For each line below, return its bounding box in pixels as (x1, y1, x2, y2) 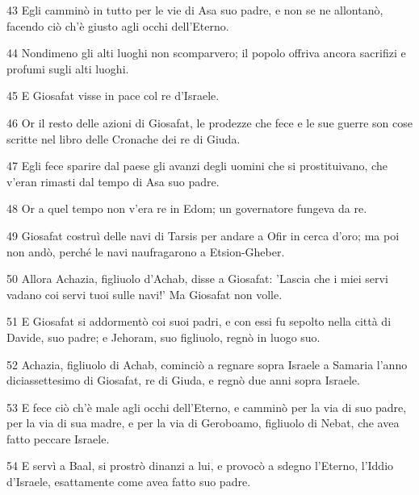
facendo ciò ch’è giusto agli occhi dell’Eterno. (6, 17, 229, 34)
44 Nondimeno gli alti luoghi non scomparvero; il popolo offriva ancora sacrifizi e (6, 44, 406, 61)
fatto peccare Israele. (6, 430, 110, 447)
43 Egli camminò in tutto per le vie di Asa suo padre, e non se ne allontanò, (6, 2, 383, 18)
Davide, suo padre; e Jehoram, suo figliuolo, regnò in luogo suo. (6, 328, 321, 345)
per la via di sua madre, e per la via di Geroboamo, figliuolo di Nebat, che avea (6, 414, 400, 431)
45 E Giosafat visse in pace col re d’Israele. (6, 87, 220, 104)
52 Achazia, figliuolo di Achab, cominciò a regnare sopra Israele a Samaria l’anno (6, 356, 408, 372)
